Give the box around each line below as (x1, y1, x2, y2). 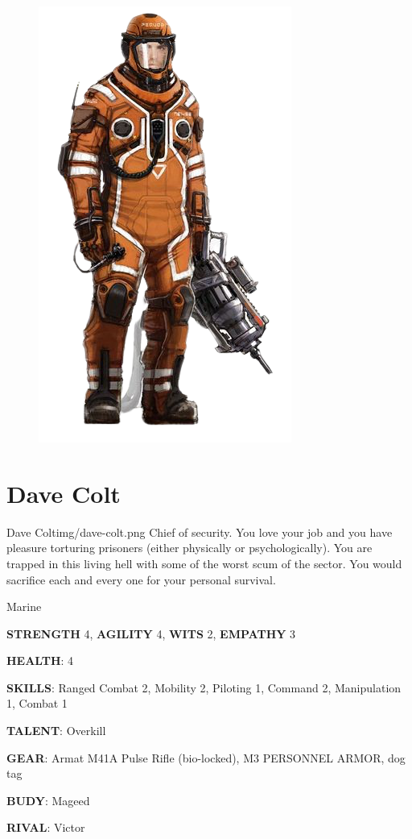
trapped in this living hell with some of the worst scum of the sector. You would (6, 554, 402, 571)
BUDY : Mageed (6, 791, 90, 808)
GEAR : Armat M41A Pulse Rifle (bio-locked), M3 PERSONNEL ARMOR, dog (6, 749, 406, 766)
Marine (6, 598, 42, 615)
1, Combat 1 (6, 695, 68, 712)
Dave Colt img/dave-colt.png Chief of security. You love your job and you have (6, 523, 393, 540)
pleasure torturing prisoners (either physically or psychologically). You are (6, 539, 373, 556)
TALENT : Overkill (6, 722, 106, 739)
